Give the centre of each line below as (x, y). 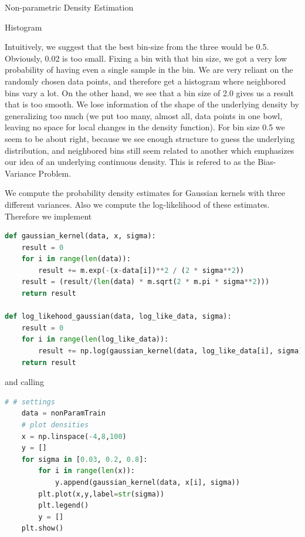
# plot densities (55, 425)
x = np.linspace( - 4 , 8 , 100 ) (74, 436)
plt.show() (43, 528)
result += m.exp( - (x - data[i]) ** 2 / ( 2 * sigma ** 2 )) (141, 270)
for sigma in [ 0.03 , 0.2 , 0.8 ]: (84, 459)
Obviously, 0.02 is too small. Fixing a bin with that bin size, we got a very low (146, 58)
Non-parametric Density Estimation (69, 7)
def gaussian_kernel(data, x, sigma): (80, 236)
